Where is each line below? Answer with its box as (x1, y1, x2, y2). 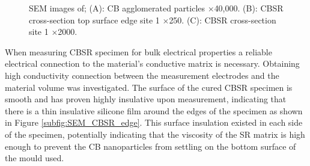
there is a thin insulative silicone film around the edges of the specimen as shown (5, 104, 303, 117)
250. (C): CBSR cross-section (169, 13, 276, 26)
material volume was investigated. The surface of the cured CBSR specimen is (5, 81, 293, 93)
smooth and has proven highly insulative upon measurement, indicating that (5, 93, 287, 105)
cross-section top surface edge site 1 (29, 13, 160, 26)
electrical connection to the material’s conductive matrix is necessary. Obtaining (5, 57, 300, 70)
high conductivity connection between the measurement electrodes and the (5, 69, 279, 81)
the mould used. (5, 152, 64, 164)
